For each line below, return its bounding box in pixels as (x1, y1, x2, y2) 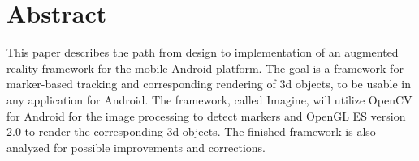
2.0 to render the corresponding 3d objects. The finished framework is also (6, 123, 376, 140)
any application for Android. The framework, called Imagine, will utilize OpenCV (6, 91, 413, 108)
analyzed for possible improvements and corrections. (6, 138, 266, 155)
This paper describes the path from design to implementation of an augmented (6, 44, 399, 61)
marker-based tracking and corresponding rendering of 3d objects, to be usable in (6, 75, 412, 92)
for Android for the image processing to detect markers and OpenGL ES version (6, 107, 406, 124)
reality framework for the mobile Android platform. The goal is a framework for (6, 59, 404, 76)
